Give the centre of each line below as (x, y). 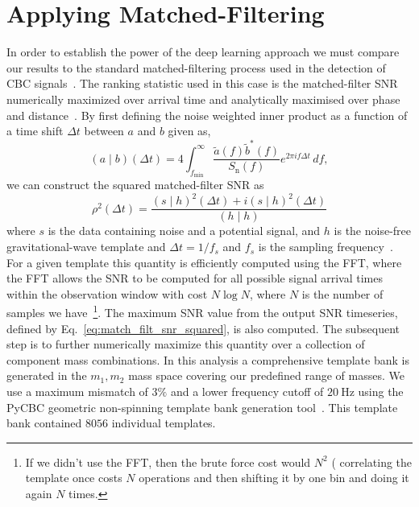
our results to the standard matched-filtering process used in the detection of (196, 67)
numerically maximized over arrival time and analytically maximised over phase (203, 99)
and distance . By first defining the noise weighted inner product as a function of (207, 115)
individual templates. (164, 423)
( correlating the (372, 462)
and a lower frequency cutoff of (247, 392)
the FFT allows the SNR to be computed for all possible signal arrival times (195, 278)
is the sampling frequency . (326, 247)
